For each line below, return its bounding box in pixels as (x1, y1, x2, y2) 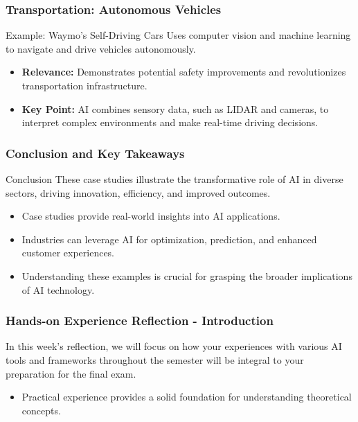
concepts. (21, 403, 61, 417)
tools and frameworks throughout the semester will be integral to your (6, 352, 304, 367)
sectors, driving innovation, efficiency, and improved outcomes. (6, 185, 271, 200)
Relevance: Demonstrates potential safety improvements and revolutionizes (21, 64, 346, 79)
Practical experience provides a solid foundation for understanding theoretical (21, 389, 352, 404)
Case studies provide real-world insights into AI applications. (21, 209, 280, 223)
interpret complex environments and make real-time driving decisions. (21, 115, 319, 130)
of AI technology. (21, 282, 95, 297)
